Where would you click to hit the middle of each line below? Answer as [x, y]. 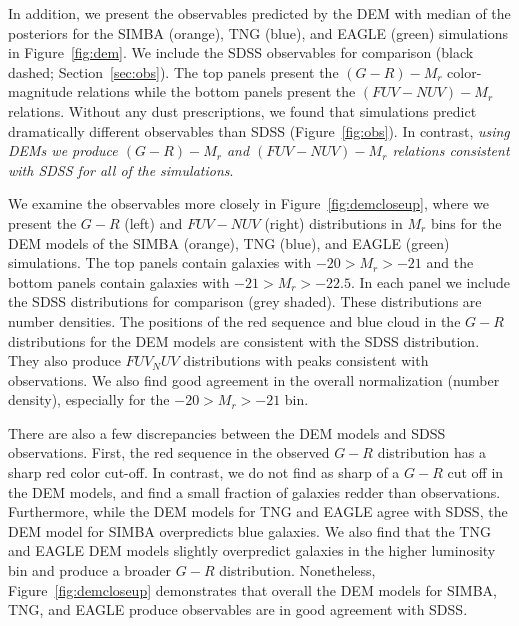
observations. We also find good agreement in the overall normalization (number [254, 379]
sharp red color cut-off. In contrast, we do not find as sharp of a [204, 472]
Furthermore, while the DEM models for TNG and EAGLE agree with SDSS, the [258, 511]
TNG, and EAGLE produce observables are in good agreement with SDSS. [238, 609]
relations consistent [451, 150]
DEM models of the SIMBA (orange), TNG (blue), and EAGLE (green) [229, 242]
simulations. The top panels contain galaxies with [160, 262]
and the [450, 262]
